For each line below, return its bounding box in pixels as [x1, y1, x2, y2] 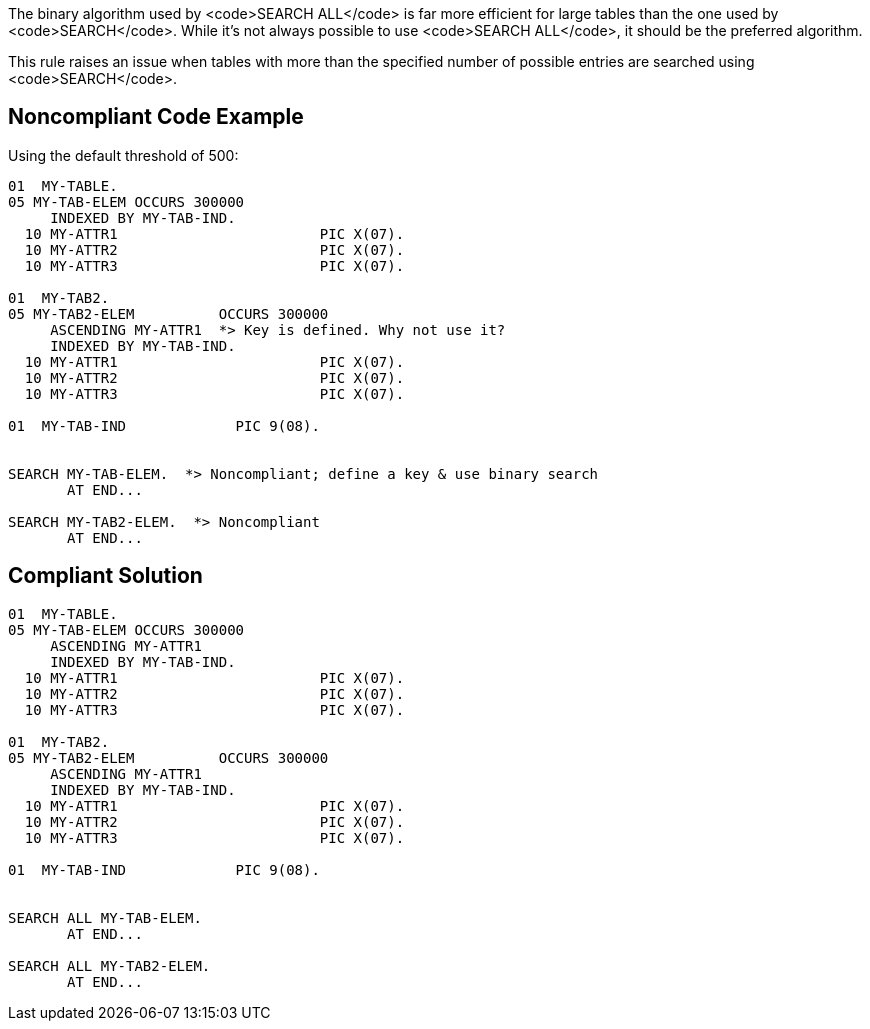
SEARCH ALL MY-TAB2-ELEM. [8, 957, 211, 974]
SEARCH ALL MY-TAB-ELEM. [8, 909, 202, 926]
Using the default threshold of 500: [8, 146, 239, 164]
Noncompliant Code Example [8, 104, 304, 130]
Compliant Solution [8, 563, 203, 589]
